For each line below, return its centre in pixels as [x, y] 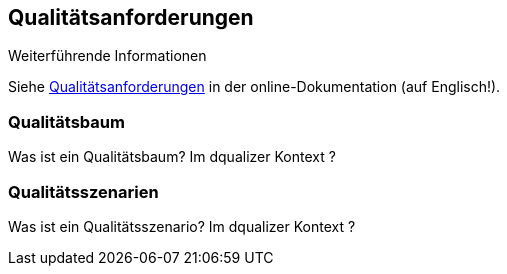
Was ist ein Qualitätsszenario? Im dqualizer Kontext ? [182, 226]
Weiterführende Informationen [107, 56]
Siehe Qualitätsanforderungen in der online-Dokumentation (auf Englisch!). [254, 87]
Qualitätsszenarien [83, 191]
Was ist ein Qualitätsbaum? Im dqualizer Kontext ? [172, 157]
